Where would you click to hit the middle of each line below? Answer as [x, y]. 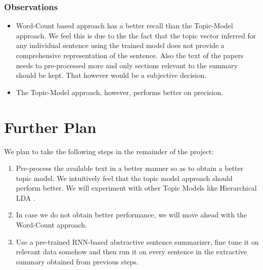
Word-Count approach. [51, 225]
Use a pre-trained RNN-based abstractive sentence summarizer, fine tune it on [137, 241]
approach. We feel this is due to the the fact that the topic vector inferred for [136, 35]
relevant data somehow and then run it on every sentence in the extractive [131, 252]
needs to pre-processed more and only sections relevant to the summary [127, 65]
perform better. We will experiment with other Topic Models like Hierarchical [136, 188]
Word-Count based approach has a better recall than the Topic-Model [124, 26]
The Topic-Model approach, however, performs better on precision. [119, 92]
